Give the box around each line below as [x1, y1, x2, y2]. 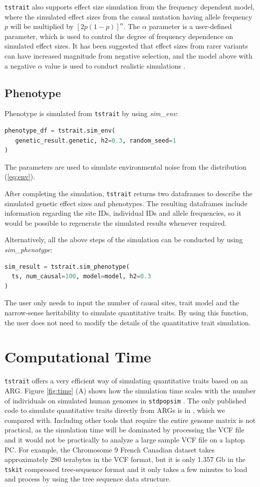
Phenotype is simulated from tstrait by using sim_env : [4, 108, 178, 119]
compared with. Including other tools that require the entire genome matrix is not [4, 414, 256, 425]
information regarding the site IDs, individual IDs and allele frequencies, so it [4, 208, 242, 218]
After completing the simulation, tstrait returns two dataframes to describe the [4, 188, 253, 199]
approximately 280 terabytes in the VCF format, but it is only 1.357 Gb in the [4, 454, 246, 464]
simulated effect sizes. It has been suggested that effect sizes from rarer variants [4, 41, 248, 51]
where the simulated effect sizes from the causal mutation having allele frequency [4, 11, 253, 22]
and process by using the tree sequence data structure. [4, 473, 171, 484]
